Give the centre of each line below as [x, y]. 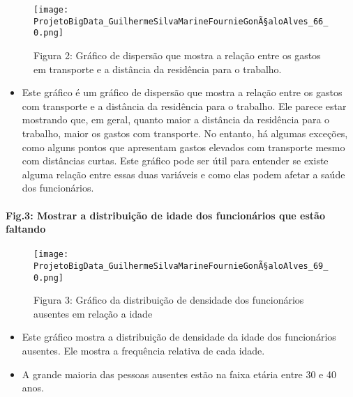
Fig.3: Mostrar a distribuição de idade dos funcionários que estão [165, 215]
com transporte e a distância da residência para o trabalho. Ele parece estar [184, 106]
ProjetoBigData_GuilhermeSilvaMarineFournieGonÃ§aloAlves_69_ [181, 266]
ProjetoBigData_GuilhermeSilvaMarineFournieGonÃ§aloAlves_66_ [181, 21]
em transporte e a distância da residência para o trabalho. [158, 69]
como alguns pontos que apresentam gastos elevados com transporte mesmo [183, 147]
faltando [26, 229]
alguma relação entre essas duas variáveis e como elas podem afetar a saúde [183, 174]
